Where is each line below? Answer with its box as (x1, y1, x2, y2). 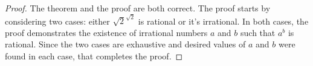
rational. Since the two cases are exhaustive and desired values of (5, 38, 246, 50)
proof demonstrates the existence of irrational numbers (5, 26, 208, 38)
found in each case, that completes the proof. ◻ (5, 49, 183, 62)
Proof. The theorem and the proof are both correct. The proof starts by (5, 2, 271, 14)
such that (240, 26, 276, 38)
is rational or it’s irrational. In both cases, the (138, 14, 309, 27)
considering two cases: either (5, 14, 110, 27)
